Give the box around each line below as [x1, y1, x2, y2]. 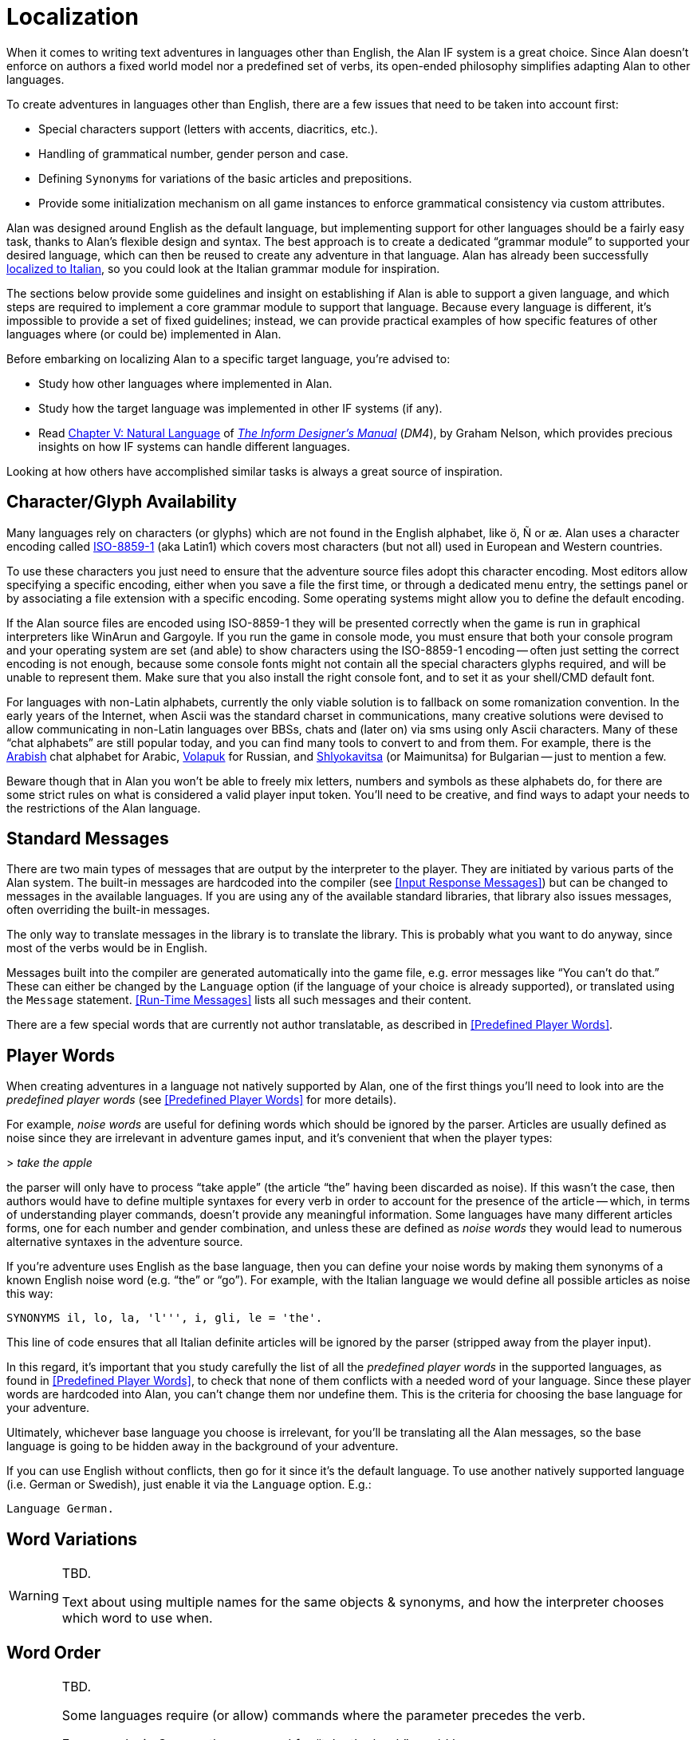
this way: [6, 1287, 53, 1301]
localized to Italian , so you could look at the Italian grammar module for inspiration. [6, 261, 440, 275]
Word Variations [6, 1528, 138, 1549]
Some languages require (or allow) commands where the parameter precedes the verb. [61, 1706, 586, 1723]
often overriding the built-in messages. [6, 903, 211, 917]
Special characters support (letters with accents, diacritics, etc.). [38, 121, 378, 136]
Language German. [6, 1502, 114, 1516]
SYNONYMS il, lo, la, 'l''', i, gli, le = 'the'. [6, 1311, 323, 1325]
